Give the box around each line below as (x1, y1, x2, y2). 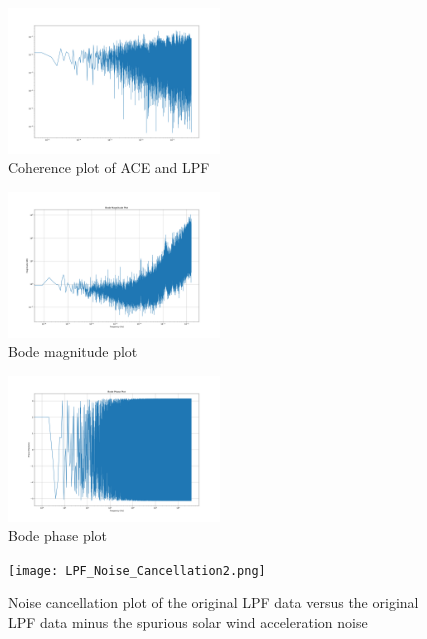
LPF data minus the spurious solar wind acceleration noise (8, 612, 368, 633)
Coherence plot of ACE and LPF (8, 157, 210, 178)
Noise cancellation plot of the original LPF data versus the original (8, 592, 419, 613)
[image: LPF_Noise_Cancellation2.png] (8, 563, 266, 578)
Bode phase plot (8, 525, 108, 546)
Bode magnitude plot (8, 341, 138, 362)
